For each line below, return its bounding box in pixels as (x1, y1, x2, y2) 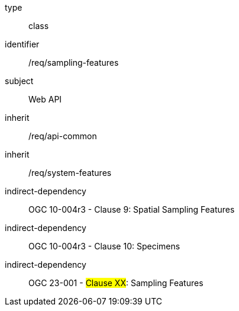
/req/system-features (28, 168, 112, 178)
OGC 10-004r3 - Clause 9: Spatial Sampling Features (28, 204, 235, 214)
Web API (28, 94, 62, 104)
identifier (5, 39, 40, 49)
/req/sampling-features (28, 57, 119, 68)
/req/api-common (28, 131, 97, 141)
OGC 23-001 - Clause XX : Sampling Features (28, 278, 204, 288)
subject (5, 76, 34, 86)
